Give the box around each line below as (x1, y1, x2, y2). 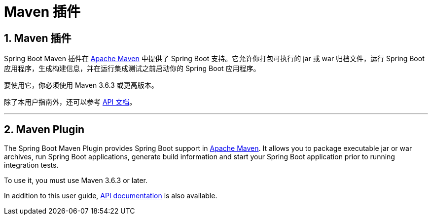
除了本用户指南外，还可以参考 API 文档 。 (4, 98, 137, 107)
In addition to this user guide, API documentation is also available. (4, 191, 217, 200)
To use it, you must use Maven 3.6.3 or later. (4, 176, 148, 185)
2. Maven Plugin (4, 123, 85, 136)
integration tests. (4, 161, 59, 170)
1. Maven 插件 (4, 32, 72, 44)
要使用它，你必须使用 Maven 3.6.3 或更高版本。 (4, 81, 158, 90)
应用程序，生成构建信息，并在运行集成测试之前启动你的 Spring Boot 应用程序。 (4, 64, 260, 73)
